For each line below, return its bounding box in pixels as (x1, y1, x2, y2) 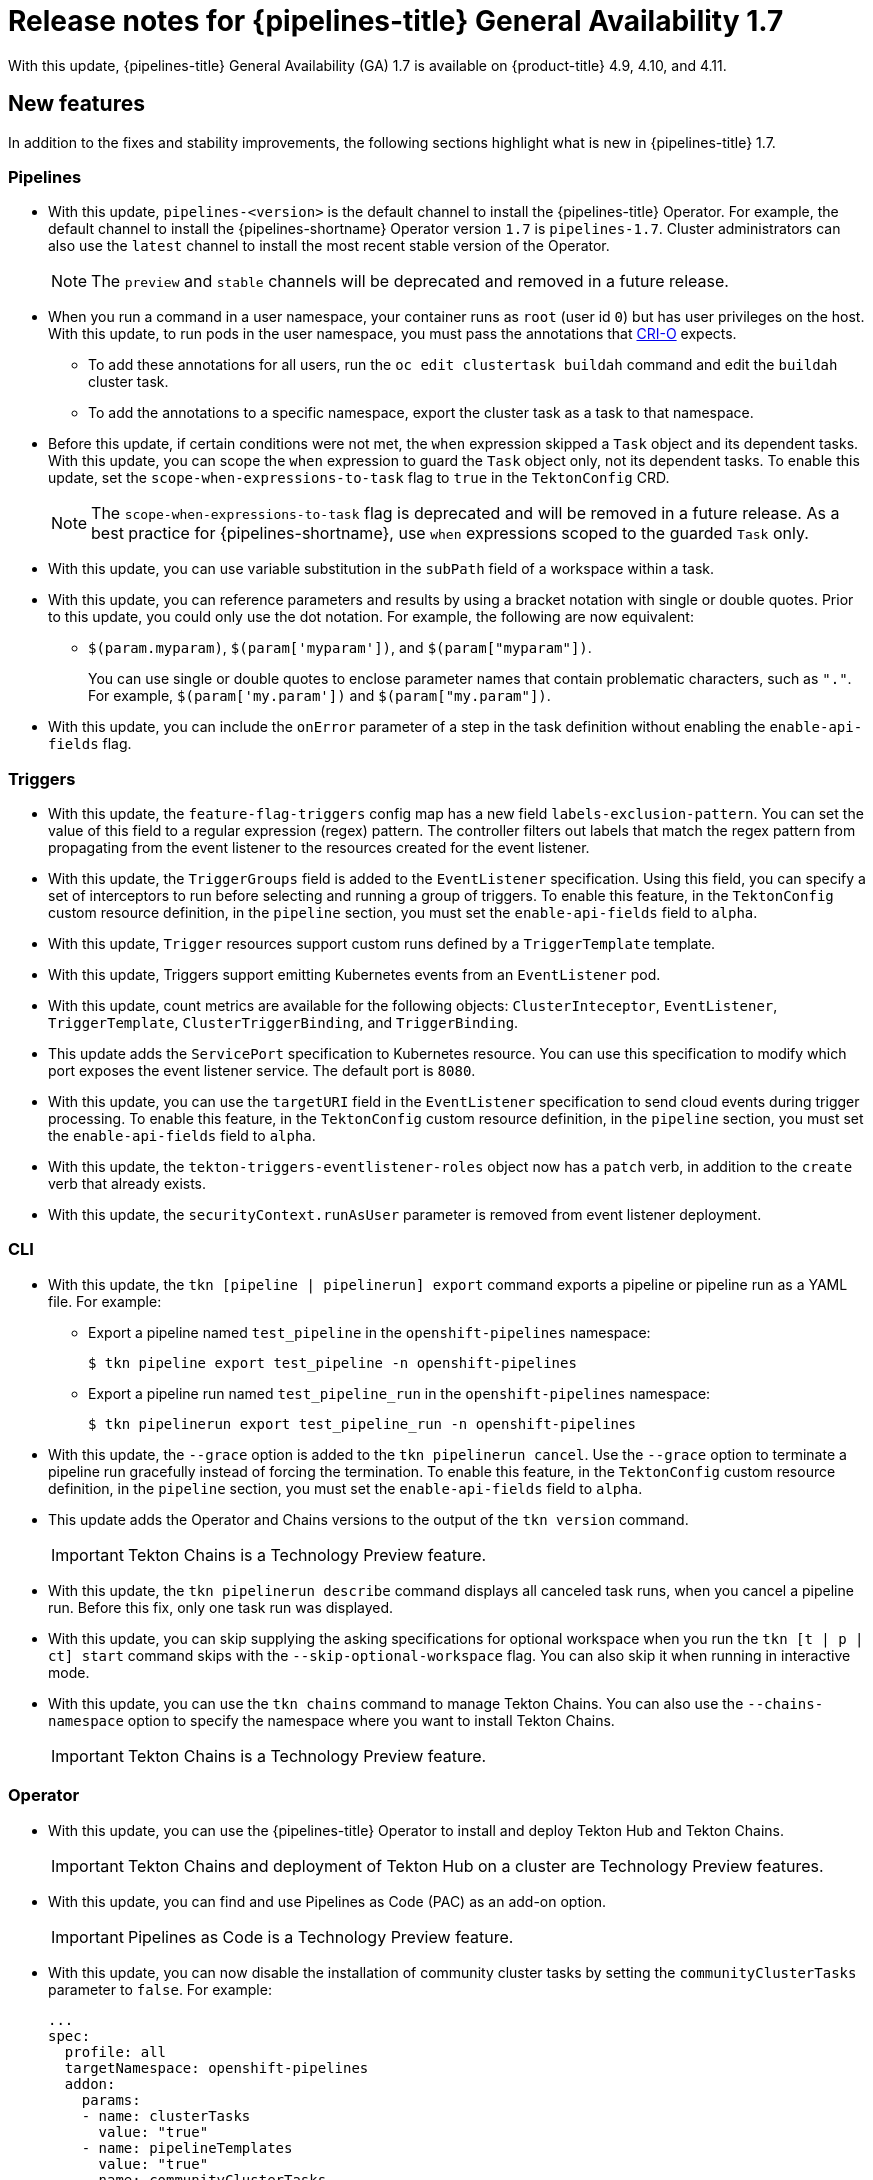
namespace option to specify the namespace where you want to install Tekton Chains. (48, 1711, 615, 1729)
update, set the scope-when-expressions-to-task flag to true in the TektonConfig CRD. (48, 469, 670, 487)
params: (81, 2091, 141, 2108)
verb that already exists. (48, 1175, 207, 1193)
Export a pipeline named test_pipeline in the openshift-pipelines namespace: (88, 1323, 651, 1341)
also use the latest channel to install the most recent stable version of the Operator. (48, 237, 610, 255)
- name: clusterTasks (81, 2107, 251, 2124)
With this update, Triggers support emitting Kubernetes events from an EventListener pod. (48, 966, 661, 984)
